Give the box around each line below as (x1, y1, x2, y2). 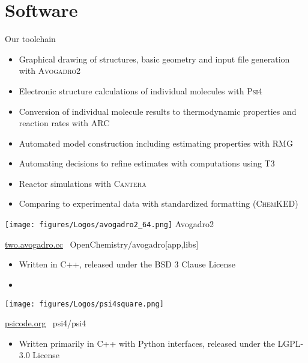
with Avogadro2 (19, 64, 81, 77)
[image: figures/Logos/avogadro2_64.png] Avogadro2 (5, 218, 214, 230)
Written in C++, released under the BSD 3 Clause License (19, 258, 236, 270)
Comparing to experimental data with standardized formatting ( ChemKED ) (19, 197, 298, 210)
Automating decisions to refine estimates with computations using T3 (19, 157, 275, 169)
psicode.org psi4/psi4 (5, 317, 86, 329)
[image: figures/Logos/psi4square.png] (5, 299, 164, 308)
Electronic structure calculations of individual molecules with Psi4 (19, 84, 262, 97)
